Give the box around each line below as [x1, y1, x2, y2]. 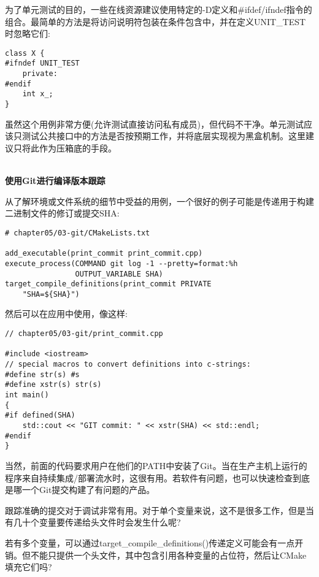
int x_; [22, 90, 53, 99]
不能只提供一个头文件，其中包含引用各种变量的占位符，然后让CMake [30, 548, 307, 561]
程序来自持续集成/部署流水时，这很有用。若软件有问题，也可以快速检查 [5, 471, 293, 484]
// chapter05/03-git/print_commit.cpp [5, 329, 163, 338]
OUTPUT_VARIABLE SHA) [75, 269, 163, 278]
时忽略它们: [5, 27, 50, 40]
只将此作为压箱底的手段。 [13, 141, 117, 154]
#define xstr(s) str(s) [5, 380, 102, 389]
